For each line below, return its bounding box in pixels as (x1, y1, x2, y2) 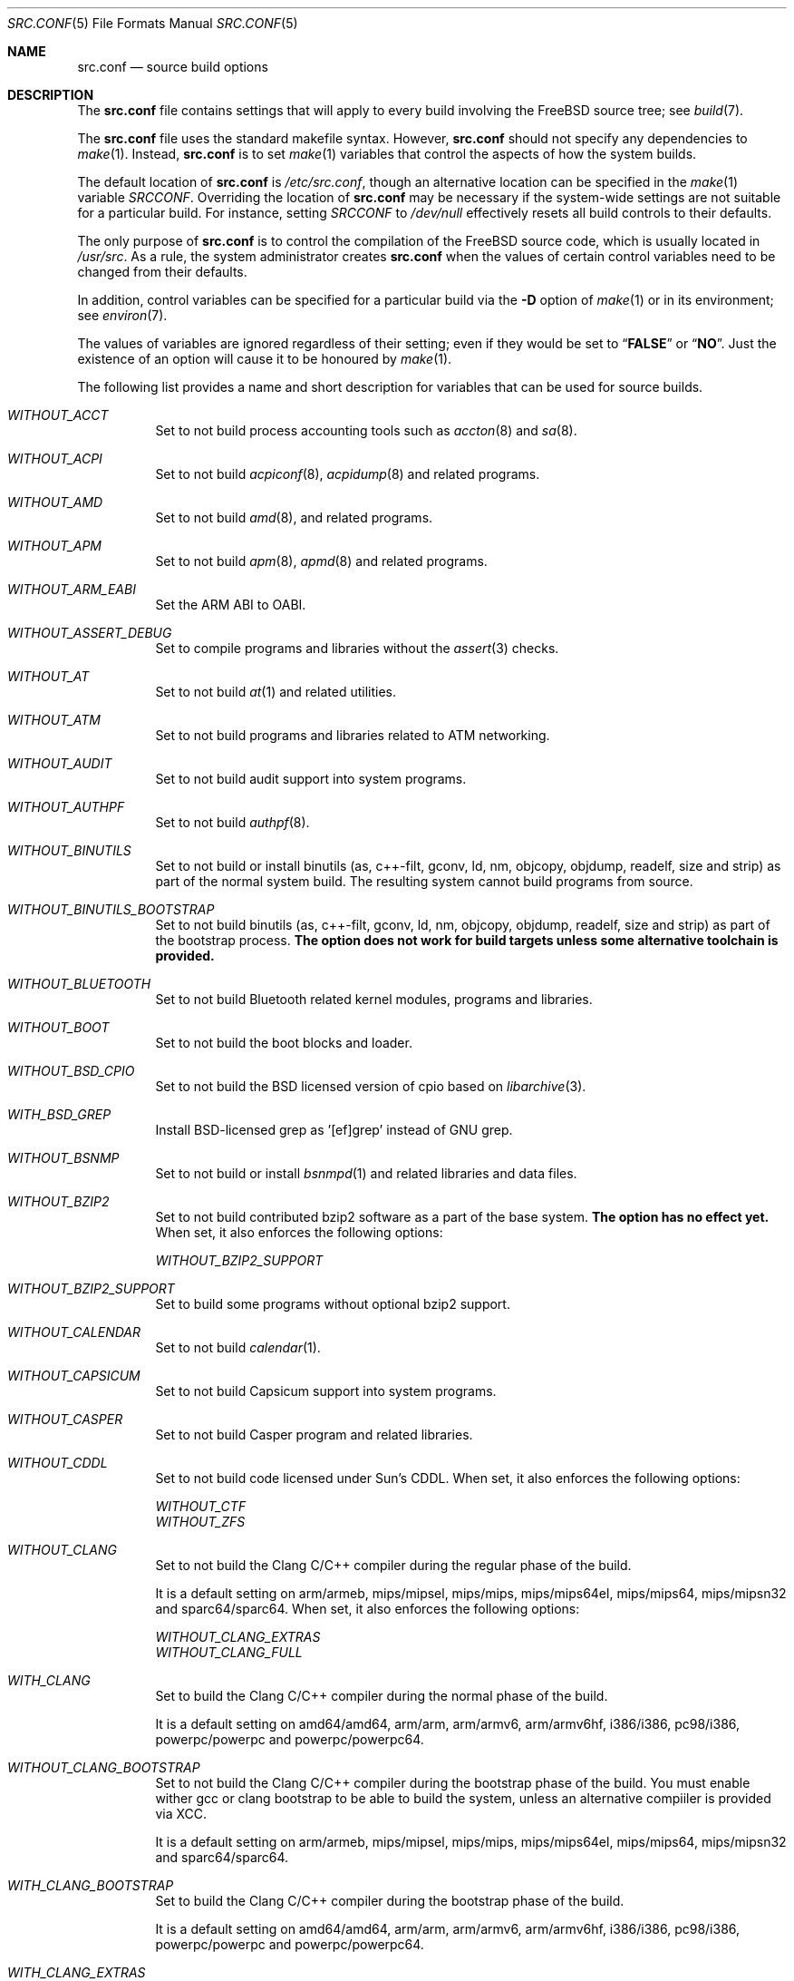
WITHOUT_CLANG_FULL (155, 1644, 303, 1660)
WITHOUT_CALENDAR (7, 1324, 140, 1340)
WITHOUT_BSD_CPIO (7, 1063, 135, 1078)
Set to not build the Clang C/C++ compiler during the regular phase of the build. (155, 1557, 632, 1573)
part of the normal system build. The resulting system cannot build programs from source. (155, 873, 693, 889)
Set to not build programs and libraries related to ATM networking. (155, 727, 550, 743)
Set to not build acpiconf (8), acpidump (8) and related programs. (155, 466, 540, 482)
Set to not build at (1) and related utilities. (155, 684, 396, 699)
